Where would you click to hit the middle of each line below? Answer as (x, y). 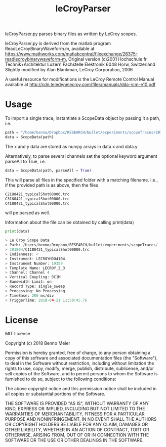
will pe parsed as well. (28, 213)
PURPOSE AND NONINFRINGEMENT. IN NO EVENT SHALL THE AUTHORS (81, 419)
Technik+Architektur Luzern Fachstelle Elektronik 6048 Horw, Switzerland (80, 64)
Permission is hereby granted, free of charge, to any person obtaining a (78, 353)
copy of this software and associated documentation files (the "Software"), (82, 358)
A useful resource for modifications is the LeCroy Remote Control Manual (80, 79)
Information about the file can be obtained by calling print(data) (70, 223)
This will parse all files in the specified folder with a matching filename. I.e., (82, 180)
